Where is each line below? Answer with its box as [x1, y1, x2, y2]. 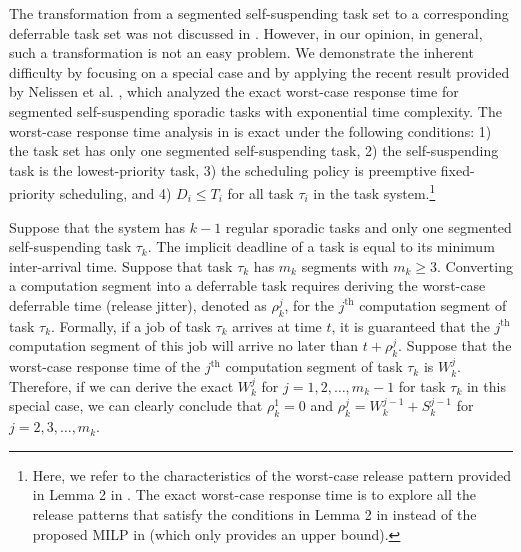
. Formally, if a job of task [51, 315, 211, 336]
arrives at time [232, 315, 322, 336]
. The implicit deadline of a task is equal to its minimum [147, 236, 495, 257]
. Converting [437, 255, 513, 276]
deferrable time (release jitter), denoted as [9, 294, 267, 315]
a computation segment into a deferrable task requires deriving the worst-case [9, 275, 486, 296]
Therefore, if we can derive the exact [9, 375, 234, 396]
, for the [284, 294, 334, 315]
